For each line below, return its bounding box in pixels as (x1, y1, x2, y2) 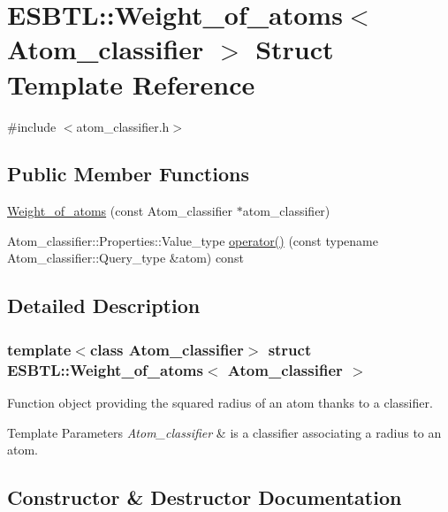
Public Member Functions (7, 160, 249, 187)
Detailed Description (7, 292, 201, 319)
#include (7, 117, 57, 135)
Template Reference (7, 65, 255, 102)
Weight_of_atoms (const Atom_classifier (7, 202, 233, 220)
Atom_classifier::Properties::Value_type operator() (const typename (7, 231, 378, 249)
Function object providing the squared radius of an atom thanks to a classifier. (7, 394, 433, 411)
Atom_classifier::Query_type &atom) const (7, 248, 244, 267)
